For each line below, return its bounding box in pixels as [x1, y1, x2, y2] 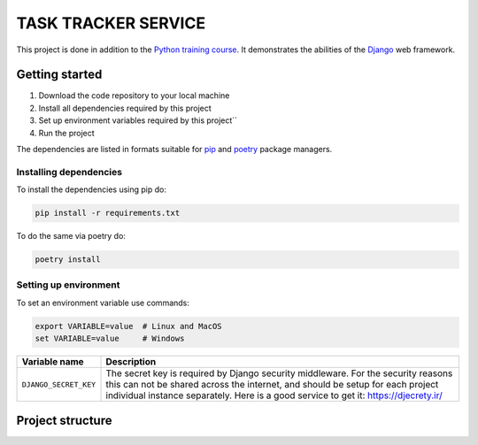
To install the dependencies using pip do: [16, 184, 167, 195]
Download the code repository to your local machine [38, 90, 230, 101]
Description [105, 356, 157, 368]
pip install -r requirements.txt [35, 208, 181, 219]
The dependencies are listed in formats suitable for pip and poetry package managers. [16, 144, 333, 155]
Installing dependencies [16, 165, 123, 178]
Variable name [21, 356, 84, 368]
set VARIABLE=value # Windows [35, 334, 185, 344]
